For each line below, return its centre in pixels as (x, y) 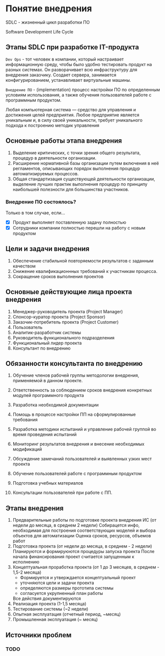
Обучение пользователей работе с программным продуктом (77, 474)
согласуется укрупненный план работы (62, 593)
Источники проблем (39, 635)
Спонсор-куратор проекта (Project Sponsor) (59, 317)
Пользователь (27, 327)
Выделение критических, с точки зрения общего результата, (77, 153)
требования (25, 420)
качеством (24, 266)
